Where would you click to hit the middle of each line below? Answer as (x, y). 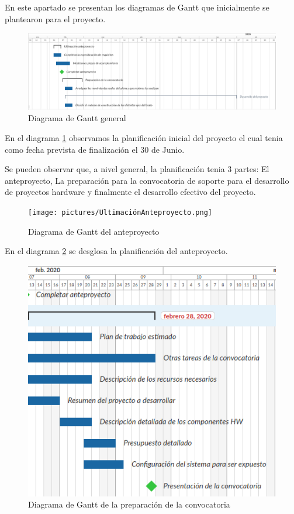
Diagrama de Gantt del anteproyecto (94, 231)
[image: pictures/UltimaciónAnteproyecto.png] (120, 213)
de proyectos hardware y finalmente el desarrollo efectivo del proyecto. (130, 192)
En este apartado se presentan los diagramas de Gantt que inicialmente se (137, 7)
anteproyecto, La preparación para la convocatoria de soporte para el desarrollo (147, 180)
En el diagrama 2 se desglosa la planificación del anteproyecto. (116, 251)
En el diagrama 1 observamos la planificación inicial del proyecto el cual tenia (144, 138)
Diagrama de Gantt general (77, 118)
